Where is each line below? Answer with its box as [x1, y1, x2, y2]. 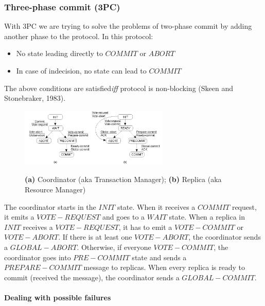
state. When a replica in [169, 211, 245, 222]
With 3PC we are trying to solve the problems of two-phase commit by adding [4, 21, 252, 31]
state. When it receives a [117, 201, 196, 212]
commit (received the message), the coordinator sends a [4, 272, 180, 282]
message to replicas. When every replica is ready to [83, 262, 245, 273]
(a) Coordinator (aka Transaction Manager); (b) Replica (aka [25, 174, 222, 185]
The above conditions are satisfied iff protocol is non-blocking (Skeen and [4, 82, 233, 93]
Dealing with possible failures [4, 292, 111, 302]
